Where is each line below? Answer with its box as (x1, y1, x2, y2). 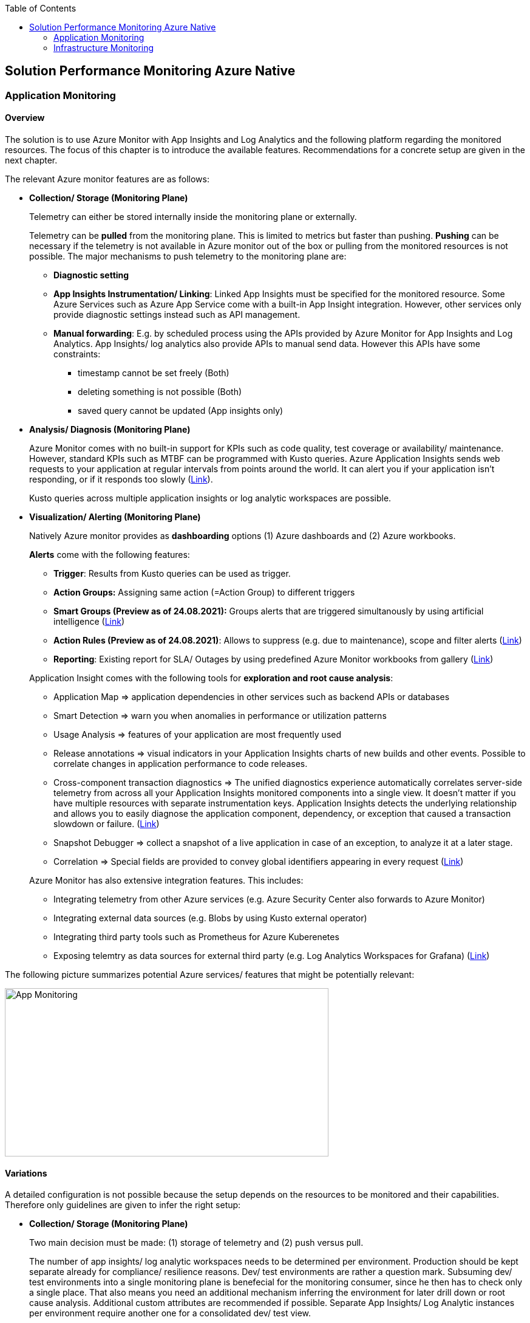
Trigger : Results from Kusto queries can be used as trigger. (53, 568, 291, 579)
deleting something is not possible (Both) (78, 387, 242, 397)
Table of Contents (5, 3, 76, 13)
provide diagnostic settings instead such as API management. (53, 309, 301, 320)
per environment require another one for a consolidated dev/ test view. (29, 1308, 311, 1319)
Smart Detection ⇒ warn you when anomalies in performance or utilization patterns (53, 710, 387, 721)
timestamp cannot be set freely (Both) (78, 368, 229, 379)
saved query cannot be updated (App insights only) (78, 405, 284, 416)
